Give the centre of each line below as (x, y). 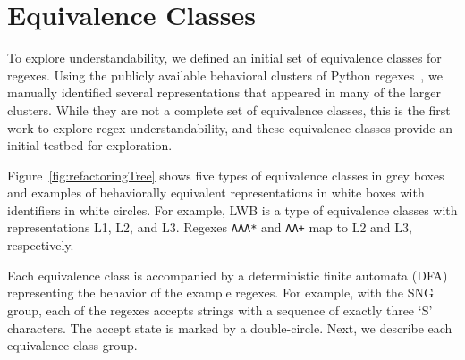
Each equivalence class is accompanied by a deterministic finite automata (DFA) (228, 275)
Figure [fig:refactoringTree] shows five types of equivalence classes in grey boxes (226, 175)
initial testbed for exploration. (90, 145)
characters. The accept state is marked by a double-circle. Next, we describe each (230, 327)
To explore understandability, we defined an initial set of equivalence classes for (224, 58)
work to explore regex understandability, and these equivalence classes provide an (230, 127)
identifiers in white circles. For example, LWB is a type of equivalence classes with (232, 209)
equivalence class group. (72, 345)
